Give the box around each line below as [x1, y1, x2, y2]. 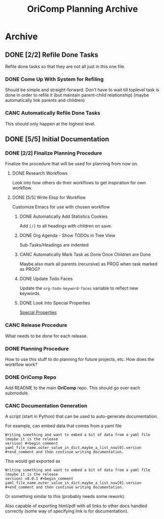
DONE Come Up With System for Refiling [5, 76, 104, 82]
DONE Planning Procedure [5, 345, 69, 352]
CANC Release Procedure [5, 322, 67, 329]
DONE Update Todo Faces [19, 276, 73, 282]
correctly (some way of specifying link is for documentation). [5, 508, 129, 514]
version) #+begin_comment [5, 441, 58, 446]
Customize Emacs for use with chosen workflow [12, 204, 110, 210]
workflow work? [5, 362, 38, 367]
